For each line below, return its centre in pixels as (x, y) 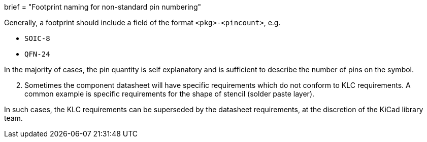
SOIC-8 (37, 38)
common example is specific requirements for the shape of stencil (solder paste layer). (170, 94)
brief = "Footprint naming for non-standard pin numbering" (103, 7)
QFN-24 (37, 54)
